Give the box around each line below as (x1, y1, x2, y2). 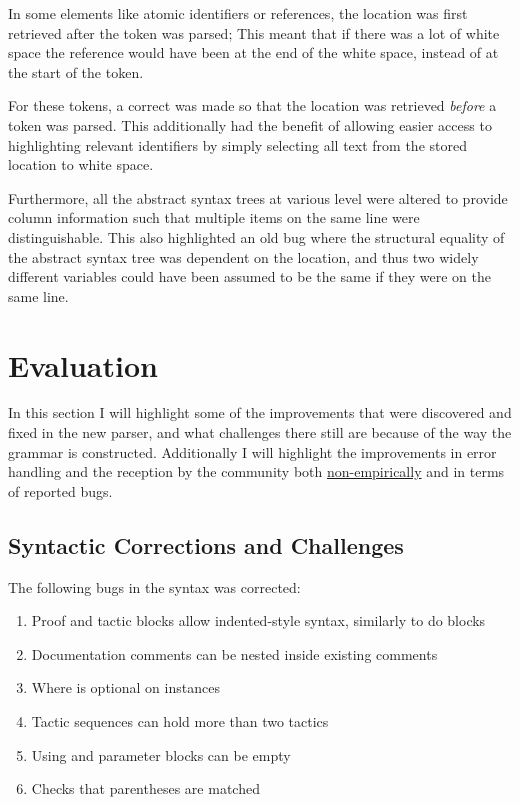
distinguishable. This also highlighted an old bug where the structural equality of (8, 226, 505, 247)
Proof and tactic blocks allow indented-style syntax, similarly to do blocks (31, 610, 486, 631)
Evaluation (8, 344, 158, 385)
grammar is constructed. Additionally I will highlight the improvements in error (8, 441, 497, 462)
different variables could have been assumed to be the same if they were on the (8, 266, 491, 287)
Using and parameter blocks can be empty (31, 744, 291, 765)
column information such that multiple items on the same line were (8, 207, 420, 228)
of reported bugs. (8, 480, 113, 501)
